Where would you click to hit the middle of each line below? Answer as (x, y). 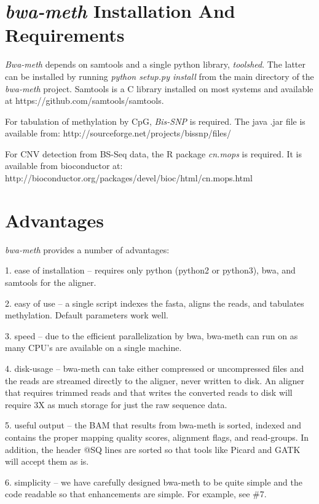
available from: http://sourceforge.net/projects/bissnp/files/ (118, 133)
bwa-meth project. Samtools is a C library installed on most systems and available (159, 88)
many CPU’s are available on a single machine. (93, 348)
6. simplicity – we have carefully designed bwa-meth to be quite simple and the (154, 482)
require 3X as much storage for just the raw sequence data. (116, 404)
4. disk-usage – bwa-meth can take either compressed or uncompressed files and (155, 368)
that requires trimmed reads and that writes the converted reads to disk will (149, 392)
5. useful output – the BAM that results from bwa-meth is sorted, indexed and (153, 425)
